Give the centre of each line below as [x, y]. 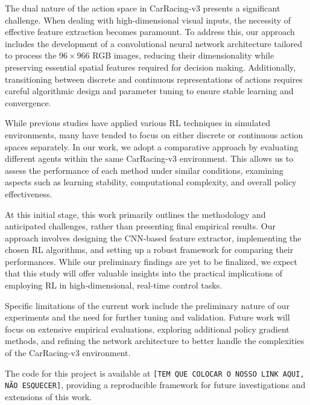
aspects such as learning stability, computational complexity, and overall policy [151, 182]
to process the [31, 55]
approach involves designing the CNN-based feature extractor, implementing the [153, 238]
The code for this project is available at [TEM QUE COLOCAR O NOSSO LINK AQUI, [155, 373]
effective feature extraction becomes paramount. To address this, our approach [150, 32]
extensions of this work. [49, 396]
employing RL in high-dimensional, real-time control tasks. [114, 285]
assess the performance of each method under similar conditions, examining [144, 170]
